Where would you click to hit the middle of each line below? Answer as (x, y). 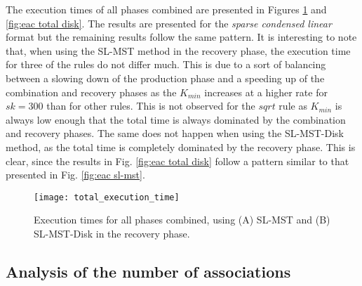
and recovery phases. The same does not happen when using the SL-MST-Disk (175, 133)
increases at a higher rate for (266, 92)
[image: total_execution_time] (107, 197)
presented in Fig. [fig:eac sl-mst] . (75, 175)
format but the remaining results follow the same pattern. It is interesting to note (181, 37)
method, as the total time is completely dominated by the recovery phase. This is (181, 147)
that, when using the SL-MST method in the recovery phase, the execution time (178, 50)
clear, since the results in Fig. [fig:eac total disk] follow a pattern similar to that (177, 161)
